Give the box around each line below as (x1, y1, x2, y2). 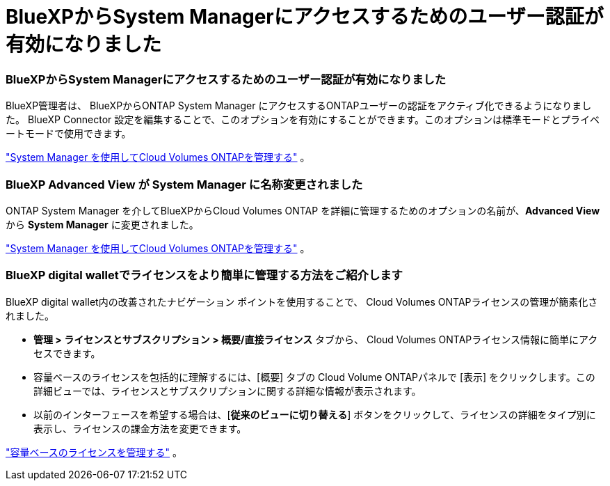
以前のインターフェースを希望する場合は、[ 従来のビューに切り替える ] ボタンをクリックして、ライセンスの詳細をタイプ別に (33, 408, 596, 421)
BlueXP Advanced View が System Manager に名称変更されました (6, 177, 363, 191)
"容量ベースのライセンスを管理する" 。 (6, 446, 182, 458)
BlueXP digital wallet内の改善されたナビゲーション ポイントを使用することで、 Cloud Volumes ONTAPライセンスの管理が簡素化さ (6, 295, 598, 308)
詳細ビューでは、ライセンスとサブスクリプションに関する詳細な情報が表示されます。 (33, 384, 422, 397)
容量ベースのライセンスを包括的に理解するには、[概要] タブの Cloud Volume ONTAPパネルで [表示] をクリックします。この (33, 370, 595, 383)
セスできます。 (33, 347, 101, 359)
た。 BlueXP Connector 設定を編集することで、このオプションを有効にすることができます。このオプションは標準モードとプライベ (6, 113, 600, 126)
